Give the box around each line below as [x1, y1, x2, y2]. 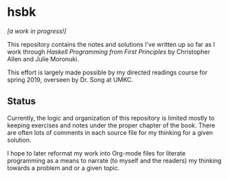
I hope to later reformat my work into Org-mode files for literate [7, 149, 186, 157]
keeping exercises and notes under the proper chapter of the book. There [7, 121, 216, 129]
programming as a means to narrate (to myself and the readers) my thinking [7, 156, 222, 165]
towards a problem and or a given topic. [7, 163, 120, 172]
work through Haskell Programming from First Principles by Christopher [7, 48, 211, 56]
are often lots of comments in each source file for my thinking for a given [7, 128, 214, 136]
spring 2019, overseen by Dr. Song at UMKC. [7, 75, 134, 83]
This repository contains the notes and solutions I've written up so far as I [7, 40, 215, 48]
